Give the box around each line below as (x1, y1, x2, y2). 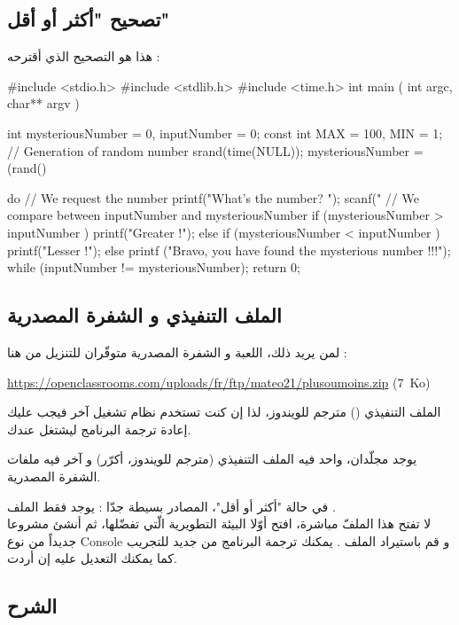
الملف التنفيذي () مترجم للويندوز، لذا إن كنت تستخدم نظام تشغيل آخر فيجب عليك (7, 402, 441, 421)
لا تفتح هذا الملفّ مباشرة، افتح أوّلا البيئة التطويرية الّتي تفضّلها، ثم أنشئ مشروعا (7, 514, 432, 533)
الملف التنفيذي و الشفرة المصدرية (7, 301, 282, 329)
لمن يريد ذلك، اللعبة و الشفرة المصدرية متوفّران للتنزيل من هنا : (7, 342, 347, 361)
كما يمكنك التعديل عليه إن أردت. (7, 549, 177, 567)
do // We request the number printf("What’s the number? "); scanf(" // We (7, 188, 419, 207)
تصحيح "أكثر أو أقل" (7, 5, 170, 33)
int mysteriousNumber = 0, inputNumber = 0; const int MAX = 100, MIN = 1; (7, 123, 443, 142)
